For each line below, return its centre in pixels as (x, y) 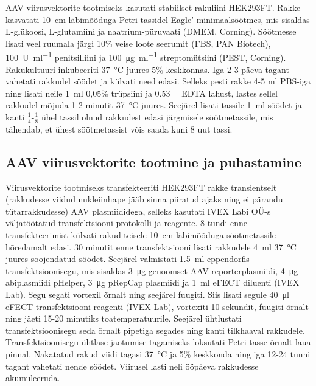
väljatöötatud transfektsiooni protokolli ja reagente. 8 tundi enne (126, 223)
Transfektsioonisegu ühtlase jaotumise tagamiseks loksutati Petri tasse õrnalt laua (158, 342)
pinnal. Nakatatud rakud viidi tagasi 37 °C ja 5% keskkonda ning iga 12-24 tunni (158, 353)
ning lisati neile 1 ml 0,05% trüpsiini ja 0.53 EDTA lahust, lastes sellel (142, 93)
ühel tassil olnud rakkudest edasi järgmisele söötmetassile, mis (157, 117)
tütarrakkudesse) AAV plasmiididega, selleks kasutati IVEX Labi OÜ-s (138, 211)
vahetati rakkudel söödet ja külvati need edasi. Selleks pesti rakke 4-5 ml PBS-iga (158, 81)
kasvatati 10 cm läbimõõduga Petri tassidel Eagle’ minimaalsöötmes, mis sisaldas (158, 19)
